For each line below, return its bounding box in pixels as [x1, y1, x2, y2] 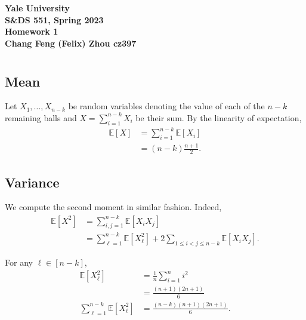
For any [5, 256, 33, 268]
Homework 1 [5, 25, 58, 38]
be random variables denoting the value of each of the [68, 100, 265, 112]
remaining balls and [5, 111, 77, 124]
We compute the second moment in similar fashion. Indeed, [5, 201, 222, 213]
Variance [5, 173, 60, 191]
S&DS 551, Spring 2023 [5, 13, 104, 26]
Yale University [5, 2, 70, 14]
